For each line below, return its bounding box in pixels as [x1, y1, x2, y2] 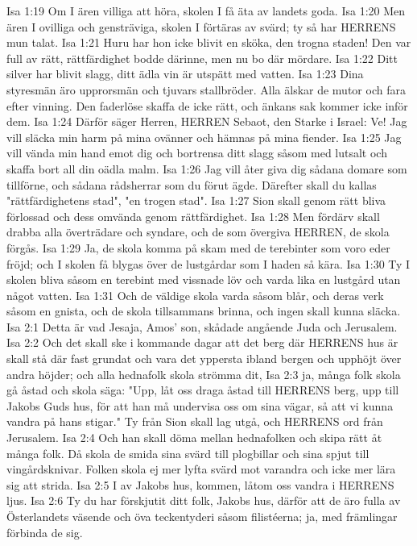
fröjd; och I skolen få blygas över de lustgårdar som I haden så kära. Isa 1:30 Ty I [6, 255, 411, 272]
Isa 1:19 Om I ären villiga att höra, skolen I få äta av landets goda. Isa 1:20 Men [6, 2, 406, 19]
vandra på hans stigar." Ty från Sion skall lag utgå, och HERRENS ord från [6, 413, 383, 430]
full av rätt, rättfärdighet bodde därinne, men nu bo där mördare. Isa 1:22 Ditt [6, 49, 398, 66]
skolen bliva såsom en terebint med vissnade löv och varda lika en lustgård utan [6, 271, 401, 288]
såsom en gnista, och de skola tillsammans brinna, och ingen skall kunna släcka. [6, 302, 401, 319]
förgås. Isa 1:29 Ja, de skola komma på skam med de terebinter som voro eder [6, 239, 390, 256]
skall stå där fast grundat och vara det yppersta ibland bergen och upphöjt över [6, 350, 402, 367]
